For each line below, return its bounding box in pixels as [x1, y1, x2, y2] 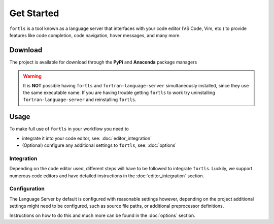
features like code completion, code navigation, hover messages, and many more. [9, 32, 181, 38]
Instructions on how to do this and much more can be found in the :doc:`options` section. [9, 212, 195, 218]
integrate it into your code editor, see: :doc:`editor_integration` [22, 135, 152, 141]
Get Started [9, 8, 59, 19]
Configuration [9, 185, 45, 193]
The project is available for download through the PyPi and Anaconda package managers [9, 59, 197, 65]
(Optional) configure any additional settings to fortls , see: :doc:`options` [22, 142, 177, 148]
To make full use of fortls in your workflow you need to [9, 126, 129, 132]
